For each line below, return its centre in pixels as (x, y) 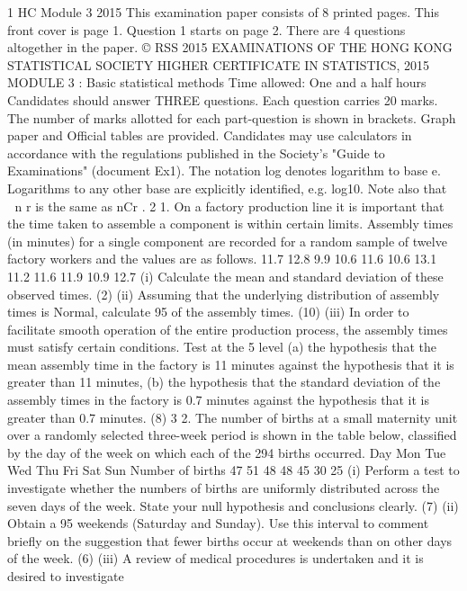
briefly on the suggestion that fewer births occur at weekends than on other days (230, 540)
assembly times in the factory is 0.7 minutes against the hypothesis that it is (218, 400)
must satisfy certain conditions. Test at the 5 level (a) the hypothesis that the (222, 347)
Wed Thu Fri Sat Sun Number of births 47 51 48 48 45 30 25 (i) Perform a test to (233, 470)
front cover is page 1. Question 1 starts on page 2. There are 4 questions (207, 29)
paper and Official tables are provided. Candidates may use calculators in (210, 135)
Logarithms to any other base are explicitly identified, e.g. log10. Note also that (227, 188)
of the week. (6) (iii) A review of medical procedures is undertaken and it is (216, 558)
